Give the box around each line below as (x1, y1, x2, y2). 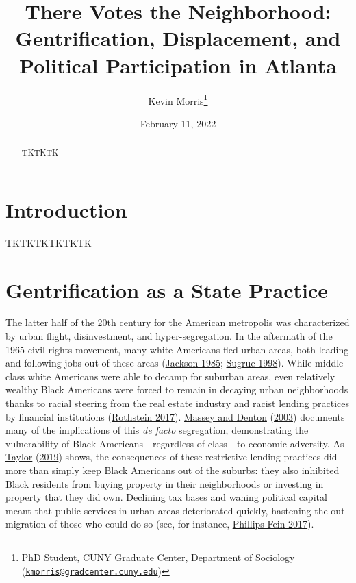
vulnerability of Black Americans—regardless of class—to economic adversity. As (5, 436, 344, 450)
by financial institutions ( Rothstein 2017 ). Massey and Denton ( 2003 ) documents (5, 409, 345, 423)
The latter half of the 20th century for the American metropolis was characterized (5, 315, 350, 330)
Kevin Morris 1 (148, 91, 208, 108)
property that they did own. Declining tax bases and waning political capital (5, 490, 327, 504)
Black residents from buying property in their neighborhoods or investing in (5, 476, 324, 491)
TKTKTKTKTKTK (5, 235, 92, 249)
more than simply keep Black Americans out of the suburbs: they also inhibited (5, 462, 340, 477)
